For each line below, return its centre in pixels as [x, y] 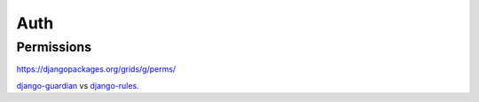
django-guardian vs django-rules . [78, 85]
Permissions [54, 47]
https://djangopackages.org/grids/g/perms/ [96, 69]
